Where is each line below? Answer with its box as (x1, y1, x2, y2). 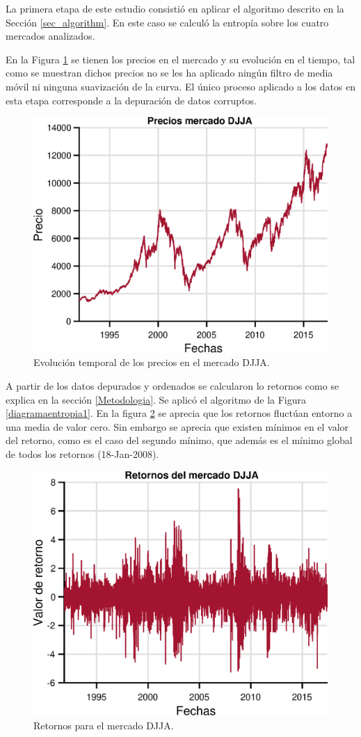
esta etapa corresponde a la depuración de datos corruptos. (6, 93, 257, 107)
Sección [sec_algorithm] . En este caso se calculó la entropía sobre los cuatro (6, 15, 329, 29)
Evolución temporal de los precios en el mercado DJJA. (33, 355, 270, 370)
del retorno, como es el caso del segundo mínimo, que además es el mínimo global (6, 433, 353, 447)
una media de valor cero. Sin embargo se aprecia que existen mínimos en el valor (6, 419, 349, 434)
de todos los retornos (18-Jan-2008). (6, 447, 159, 461)
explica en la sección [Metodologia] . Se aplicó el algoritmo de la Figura (6, 392, 307, 406)
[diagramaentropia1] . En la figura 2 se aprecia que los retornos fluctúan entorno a (6, 406, 353, 420)
